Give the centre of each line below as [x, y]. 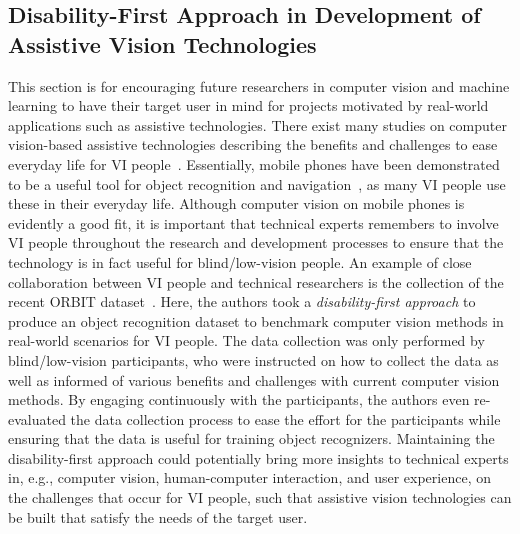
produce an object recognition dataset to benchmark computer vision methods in [256, 320]
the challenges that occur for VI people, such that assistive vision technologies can [260, 497]
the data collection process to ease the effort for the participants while [285, 418]
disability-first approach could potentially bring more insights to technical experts [258, 457]
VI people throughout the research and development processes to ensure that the [256, 242]
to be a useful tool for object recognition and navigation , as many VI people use [257, 183]
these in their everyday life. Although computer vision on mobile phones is [236, 203]
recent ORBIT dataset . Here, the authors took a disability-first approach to [242, 301]
